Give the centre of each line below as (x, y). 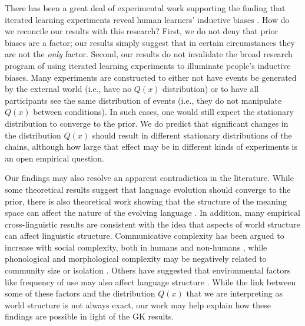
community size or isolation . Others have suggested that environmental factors (148, 270)
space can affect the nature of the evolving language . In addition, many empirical (152, 213)
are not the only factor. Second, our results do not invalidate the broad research (149, 54)
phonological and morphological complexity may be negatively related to (136, 259)
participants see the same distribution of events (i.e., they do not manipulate (143, 100)
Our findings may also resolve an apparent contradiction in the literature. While (149, 178)
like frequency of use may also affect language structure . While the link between (150, 281)
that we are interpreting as (234, 293)
